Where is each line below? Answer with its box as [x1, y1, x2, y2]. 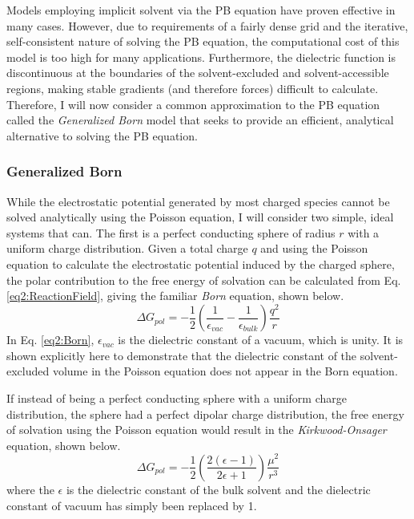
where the [6, 480, 54, 497]
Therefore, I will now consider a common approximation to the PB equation [6, 95, 380, 112]
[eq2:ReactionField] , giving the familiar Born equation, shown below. [6, 287, 344, 304]
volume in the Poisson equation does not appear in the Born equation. [52, 363, 398, 379]
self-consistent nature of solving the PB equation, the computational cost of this [6, 33, 400, 50]
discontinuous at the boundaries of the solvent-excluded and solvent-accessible [6, 64, 389, 81]
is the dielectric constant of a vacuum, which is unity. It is [118, 331, 404, 348]
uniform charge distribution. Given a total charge [6, 240, 248, 257]
